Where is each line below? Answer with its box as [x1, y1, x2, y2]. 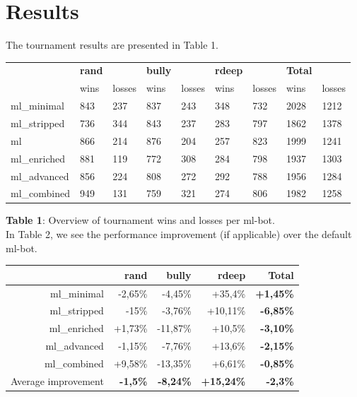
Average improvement [11, 373, 104, 388]
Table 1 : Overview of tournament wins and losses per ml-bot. [6, 213, 275, 227]
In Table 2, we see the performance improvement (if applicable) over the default [6, 227, 352, 242]
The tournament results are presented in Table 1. [6, 37, 218, 52]
